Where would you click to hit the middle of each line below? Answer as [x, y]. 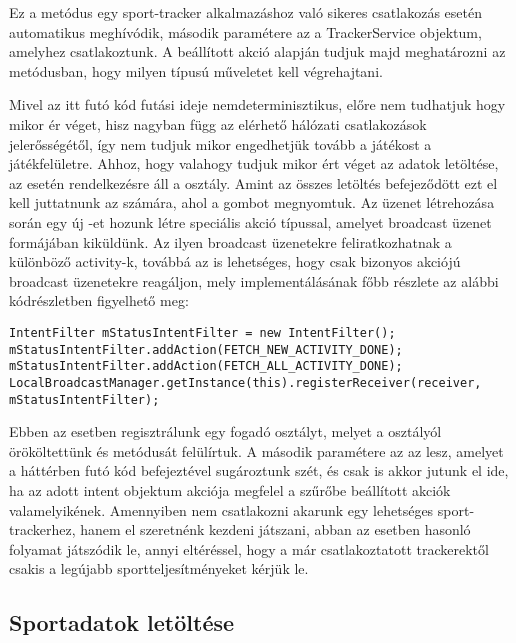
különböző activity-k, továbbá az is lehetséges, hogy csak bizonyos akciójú [235, 261]
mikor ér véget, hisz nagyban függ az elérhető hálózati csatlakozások [218, 123]
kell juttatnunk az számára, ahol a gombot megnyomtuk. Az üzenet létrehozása [252, 202]
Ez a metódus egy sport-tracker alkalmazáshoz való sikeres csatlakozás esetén [245, 12]
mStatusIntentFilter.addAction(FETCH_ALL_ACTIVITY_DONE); [206, 366]
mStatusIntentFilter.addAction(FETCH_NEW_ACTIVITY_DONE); [206, 349]
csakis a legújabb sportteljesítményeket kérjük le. [159, 568]
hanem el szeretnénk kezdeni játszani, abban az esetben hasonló [275, 529]
